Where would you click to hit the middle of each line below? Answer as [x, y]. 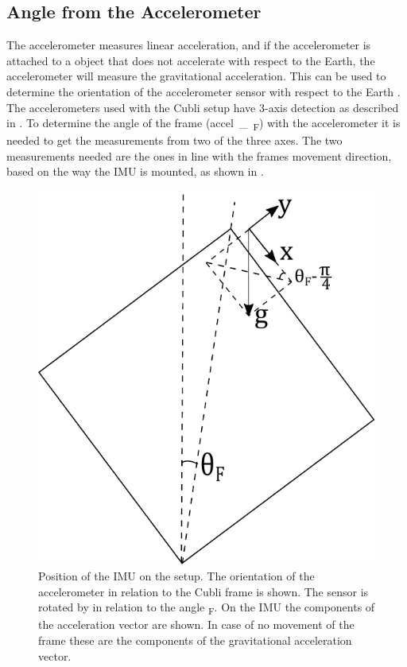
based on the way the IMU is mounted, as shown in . [135, 171]
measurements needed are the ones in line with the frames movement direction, [199, 155]
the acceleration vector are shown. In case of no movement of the [196, 624]
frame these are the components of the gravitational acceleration [195, 640]
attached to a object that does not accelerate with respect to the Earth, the [191, 60]
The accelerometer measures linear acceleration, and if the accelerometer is [189, 45]
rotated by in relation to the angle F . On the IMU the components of [207, 608]
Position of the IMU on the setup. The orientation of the [176, 576]
